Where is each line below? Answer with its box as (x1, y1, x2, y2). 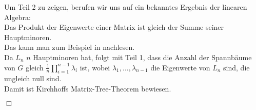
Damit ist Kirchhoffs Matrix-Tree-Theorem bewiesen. (4, 83, 171, 94)
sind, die (223, 62, 250, 72)
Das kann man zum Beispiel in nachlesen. (4, 42, 135, 52)
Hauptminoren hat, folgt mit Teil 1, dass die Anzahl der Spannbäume (33, 51, 252, 62)
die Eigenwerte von (150, 62, 210, 72)
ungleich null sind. (4, 73, 62, 84)
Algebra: (4, 11, 31, 22)
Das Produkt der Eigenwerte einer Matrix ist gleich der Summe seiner (4, 22, 224, 32)
